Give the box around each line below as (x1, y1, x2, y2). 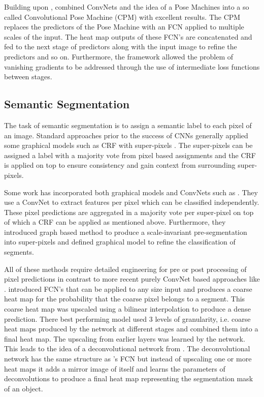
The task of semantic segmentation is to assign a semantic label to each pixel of (4, 119, 252, 130)
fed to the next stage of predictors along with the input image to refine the (4, 41, 237, 52)
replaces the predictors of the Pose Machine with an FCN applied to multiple (4, 21, 244, 32)
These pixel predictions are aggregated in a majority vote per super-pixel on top (4, 206, 254, 217)
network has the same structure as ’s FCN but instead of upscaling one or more (4, 353, 252, 364)
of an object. (4, 383, 43, 393)
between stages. (4, 71, 52, 82)
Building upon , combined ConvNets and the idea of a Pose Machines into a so (4, 2, 249, 12)
